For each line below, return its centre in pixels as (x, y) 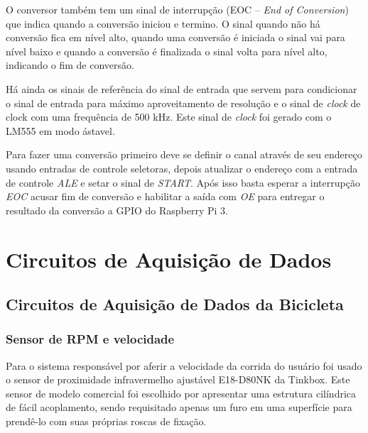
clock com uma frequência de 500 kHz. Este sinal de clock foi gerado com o (169, 117)
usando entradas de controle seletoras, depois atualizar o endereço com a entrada (182, 168)
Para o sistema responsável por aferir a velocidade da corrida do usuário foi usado (184, 365)
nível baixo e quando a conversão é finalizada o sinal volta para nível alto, (167, 51)
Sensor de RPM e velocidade (90, 339)
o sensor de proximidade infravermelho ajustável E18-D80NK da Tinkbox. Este (178, 379)
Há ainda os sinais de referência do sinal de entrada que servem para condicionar (182, 88)
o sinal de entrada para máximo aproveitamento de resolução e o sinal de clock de (183, 103)
